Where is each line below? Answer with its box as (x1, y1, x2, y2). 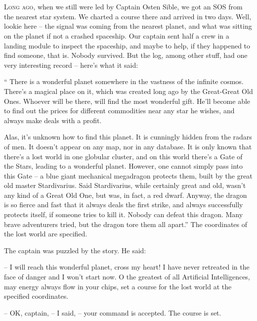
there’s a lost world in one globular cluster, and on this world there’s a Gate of (4, 151, 243, 161)
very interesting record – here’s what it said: (4, 59, 138, 70)
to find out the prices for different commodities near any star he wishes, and (4, 105, 235, 116)
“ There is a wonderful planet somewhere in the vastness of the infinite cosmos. (4, 76, 244, 87)
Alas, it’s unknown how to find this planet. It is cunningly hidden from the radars (4, 132, 252, 142)
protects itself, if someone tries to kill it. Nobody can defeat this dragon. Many (4, 209, 243, 220)
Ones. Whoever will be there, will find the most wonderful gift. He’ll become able (4, 95, 251, 106)
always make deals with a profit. (4, 115, 102, 125)
